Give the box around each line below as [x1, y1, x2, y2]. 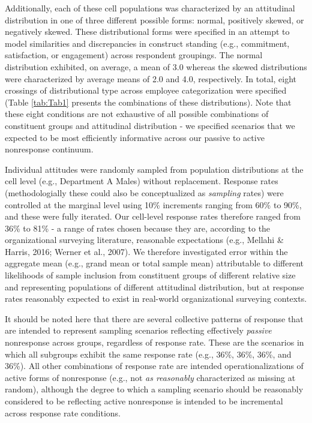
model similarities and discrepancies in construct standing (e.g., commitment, [5, 37, 290, 49]
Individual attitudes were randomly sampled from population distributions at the [5, 163, 304, 175]
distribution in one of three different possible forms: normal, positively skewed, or [5, 13, 304, 26]
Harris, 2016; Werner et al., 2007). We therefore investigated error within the [5, 245, 288, 257]
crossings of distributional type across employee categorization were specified [5, 84, 287, 97]
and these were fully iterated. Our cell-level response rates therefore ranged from [5, 210, 301, 223]
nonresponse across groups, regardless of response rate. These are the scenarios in [5, 336, 304, 349]
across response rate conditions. [5, 406, 121, 419]
